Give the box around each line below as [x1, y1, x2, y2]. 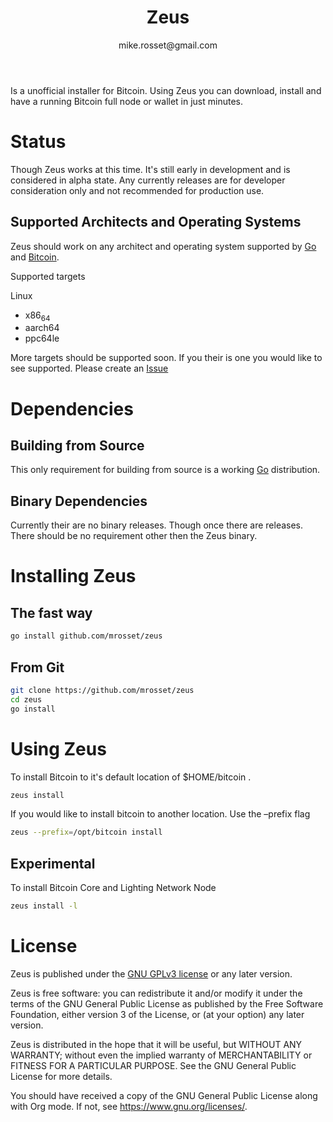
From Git [10, 659, 65, 676]
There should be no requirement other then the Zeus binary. [10, 530, 258, 542]
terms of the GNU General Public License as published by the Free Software [10, 997, 324, 1010]
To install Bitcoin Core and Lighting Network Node [10, 882, 217, 894]
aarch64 [24, 322, 60, 334]
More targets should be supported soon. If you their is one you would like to [10, 352, 323, 364]
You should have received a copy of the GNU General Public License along [10, 1089, 318, 1101]
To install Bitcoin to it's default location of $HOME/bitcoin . [10, 771, 252, 783]
